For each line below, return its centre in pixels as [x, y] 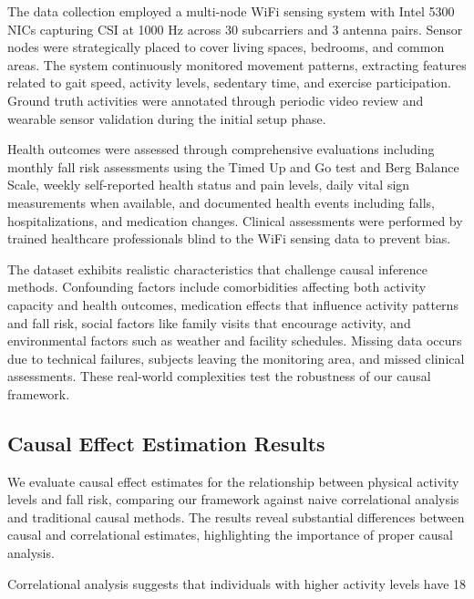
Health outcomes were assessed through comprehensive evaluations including [221, 149]
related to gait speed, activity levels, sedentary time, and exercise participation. [229, 83]
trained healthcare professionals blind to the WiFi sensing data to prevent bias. [229, 238]
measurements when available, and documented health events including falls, [221, 202]
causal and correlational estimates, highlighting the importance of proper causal [230, 535]
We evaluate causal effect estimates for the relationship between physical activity [233, 481]
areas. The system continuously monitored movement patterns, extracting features [237, 64]
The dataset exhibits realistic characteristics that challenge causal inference [218, 269]
